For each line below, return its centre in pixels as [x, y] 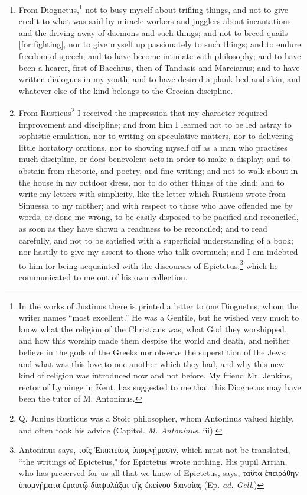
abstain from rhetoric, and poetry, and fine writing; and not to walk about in [158, 171]
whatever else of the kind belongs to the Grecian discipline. [126, 90]
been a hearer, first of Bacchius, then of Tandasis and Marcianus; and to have [159, 67]
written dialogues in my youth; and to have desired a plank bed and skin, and [159, 79]
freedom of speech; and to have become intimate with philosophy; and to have [160, 56]
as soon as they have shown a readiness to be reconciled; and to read [143, 228]
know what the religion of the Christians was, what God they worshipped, [153, 329]
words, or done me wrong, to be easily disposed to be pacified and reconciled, [159, 217]
